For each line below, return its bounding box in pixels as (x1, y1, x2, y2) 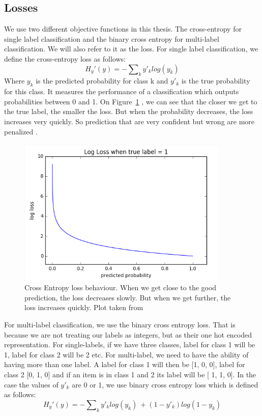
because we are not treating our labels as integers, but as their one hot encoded (4, 329, 252, 340)
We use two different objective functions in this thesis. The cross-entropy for (4, 23, 242, 34)
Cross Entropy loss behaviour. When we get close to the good (24, 282, 217, 293)
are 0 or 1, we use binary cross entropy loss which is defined (72, 379, 258, 390)
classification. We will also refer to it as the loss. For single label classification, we (4, 43, 258, 54)
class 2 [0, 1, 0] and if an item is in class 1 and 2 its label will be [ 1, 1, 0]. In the (4, 369, 256, 379)
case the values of (4, 379, 59, 390)
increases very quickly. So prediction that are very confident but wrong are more (4, 116, 255, 126)
